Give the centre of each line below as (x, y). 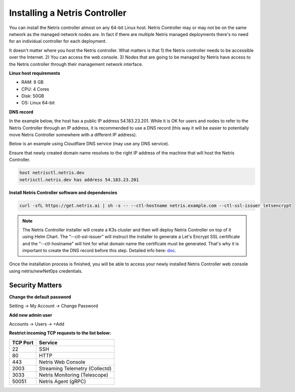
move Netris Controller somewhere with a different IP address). (73, 135)
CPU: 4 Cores (35, 89)
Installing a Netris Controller (68, 13)
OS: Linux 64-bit (38, 103)
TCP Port (23, 342)
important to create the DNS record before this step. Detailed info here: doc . (99, 251)
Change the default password (40, 297)
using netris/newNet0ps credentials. (46, 271)
